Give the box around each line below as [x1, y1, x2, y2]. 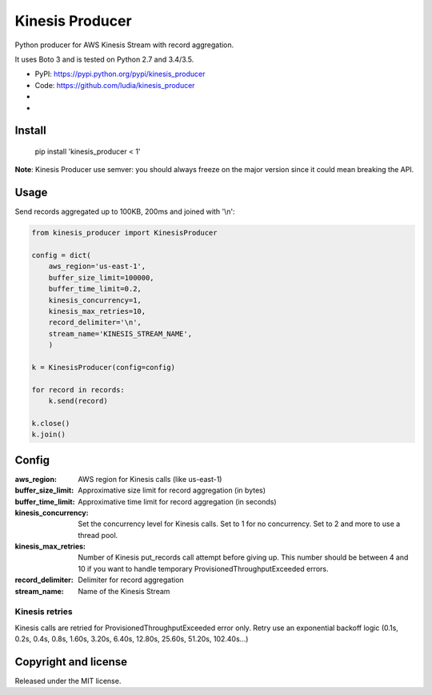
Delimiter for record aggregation [78, 575, 184, 585]
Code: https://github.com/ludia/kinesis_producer [34, 80, 195, 90]
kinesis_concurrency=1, [48, 295, 142, 304]
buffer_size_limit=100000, [48, 273, 155, 282]
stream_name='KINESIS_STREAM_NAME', [48, 329, 192, 338]
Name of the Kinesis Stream [78, 586, 170, 596]
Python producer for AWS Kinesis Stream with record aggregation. [14, 40, 234, 50]
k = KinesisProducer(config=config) [31, 363, 176, 372]
